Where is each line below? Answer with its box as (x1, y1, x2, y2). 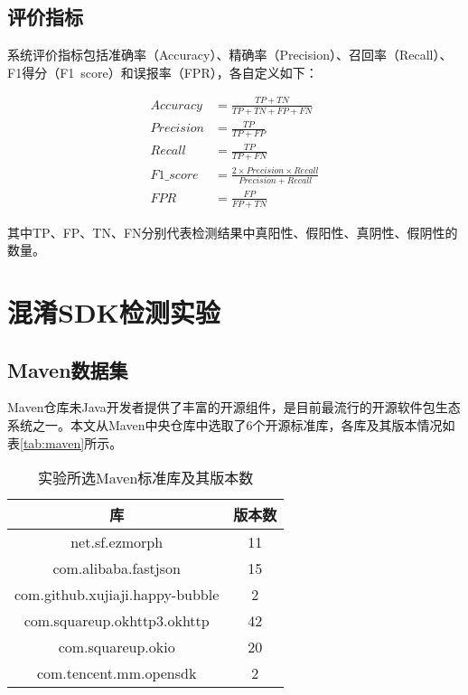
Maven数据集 (7, 355, 128, 383)
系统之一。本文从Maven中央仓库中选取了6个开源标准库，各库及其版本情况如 (7, 415, 455, 434)
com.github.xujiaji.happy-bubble (14, 584, 220, 606)
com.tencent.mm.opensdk (36, 662, 197, 684)
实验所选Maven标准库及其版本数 (38, 467, 254, 489)
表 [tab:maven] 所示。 (7, 433, 123, 452)
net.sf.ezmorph (70, 531, 164, 553)
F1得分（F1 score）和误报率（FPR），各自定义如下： (7, 62, 318, 81)
